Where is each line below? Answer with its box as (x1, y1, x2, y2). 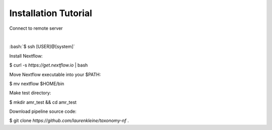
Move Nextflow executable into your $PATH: (9, 71, 101, 78)
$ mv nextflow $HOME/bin (9, 81, 64, 87)
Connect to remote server (9, 25, 63, 31)
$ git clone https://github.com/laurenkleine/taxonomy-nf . (9, 117, 129, 123)
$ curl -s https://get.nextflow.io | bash (9, 62, 88, 68)
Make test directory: (9, 90, 51, 96)
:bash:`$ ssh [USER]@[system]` (9, 43, 75, 50)
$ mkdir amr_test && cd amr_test (9, 99, 77, 105)
